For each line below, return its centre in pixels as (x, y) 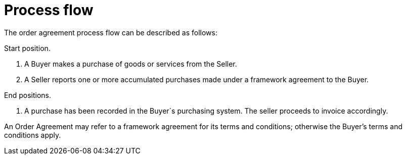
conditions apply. (33, 135)
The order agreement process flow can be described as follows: (111, 32)
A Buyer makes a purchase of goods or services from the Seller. (131, 64)
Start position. (27, 48)
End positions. (28, 95)
